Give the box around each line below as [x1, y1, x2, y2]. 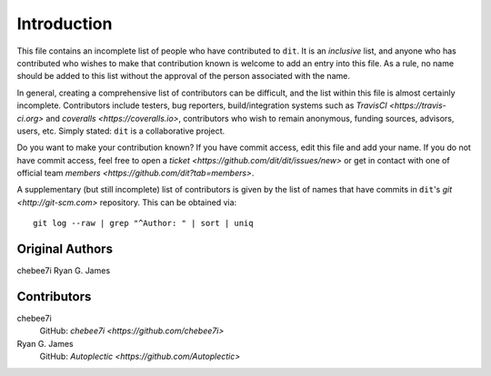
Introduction [16, 14, 113, 34]
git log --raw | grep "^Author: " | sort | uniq [33, 218, 254, 229]
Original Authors [16, 242, 114, 257]
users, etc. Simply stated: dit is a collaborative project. [16, 125, 225, 136]
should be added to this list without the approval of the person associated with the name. [16, 71, 350, 82]
